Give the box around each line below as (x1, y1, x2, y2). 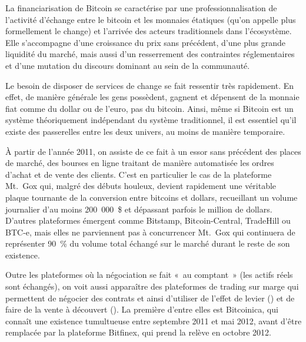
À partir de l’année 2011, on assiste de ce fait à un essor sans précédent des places (5, 145, 301, 157)
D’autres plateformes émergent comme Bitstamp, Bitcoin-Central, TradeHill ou (5, 214, 291, 227)
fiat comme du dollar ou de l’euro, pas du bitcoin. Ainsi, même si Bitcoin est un (5, 102, 294, 114)
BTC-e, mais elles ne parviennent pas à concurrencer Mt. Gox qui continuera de (5, 225, 295, 238)
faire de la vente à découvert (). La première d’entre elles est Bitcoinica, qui (5, 303, 278, 316)
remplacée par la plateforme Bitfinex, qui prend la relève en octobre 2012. (5, 326, 271, 338)
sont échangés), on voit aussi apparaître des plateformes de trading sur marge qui (5, 280, 299, 293)
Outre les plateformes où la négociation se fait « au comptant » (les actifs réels (5, 268, 293, 281)
